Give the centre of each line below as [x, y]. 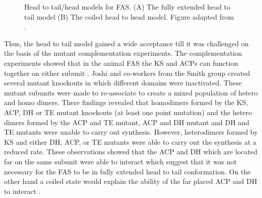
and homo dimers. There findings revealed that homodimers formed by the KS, [126, 102]
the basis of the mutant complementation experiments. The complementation [123, 53]
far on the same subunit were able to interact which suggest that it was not [121, 161]
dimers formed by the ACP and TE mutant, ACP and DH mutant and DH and [127, 122]
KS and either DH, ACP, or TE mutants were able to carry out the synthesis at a [130, 141]
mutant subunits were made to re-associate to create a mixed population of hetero [131, 92]
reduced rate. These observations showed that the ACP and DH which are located [131, 152]
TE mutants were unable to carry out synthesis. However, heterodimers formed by [131, 132]
